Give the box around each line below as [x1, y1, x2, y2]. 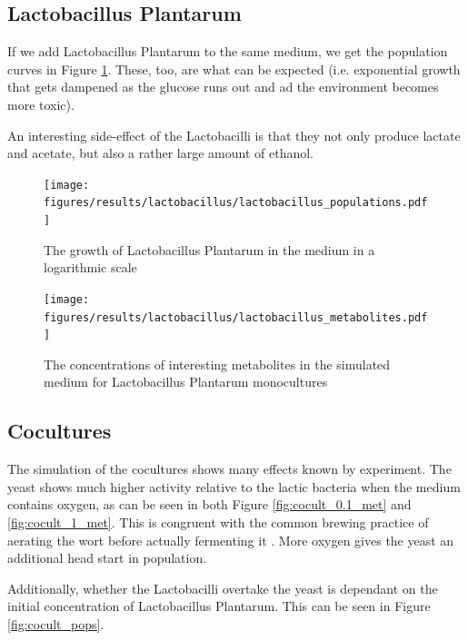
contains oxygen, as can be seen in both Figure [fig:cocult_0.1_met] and [7, 495, 412, 514]
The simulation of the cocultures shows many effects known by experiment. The [7, 459, 452, 478]
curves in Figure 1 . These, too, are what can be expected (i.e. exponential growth [7, 59, 461, 78]
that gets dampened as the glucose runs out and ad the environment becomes [7, 77, 439, 96]
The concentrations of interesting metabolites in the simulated [44, 354, 391, 373]
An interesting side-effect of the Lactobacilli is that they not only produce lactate [7, 125, 461, 144]
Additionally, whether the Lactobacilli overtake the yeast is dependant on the [7, 578, 438, 597]
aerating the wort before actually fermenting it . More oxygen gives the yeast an [7, 530, 454, 549]
